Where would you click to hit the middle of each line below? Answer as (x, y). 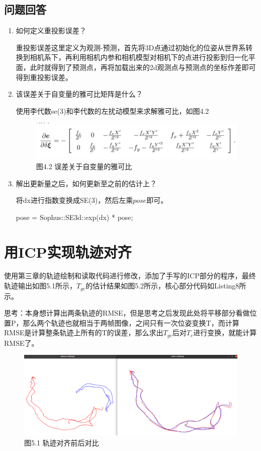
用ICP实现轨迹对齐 (68, 251)
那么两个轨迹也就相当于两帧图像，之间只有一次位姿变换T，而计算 (131, 322)
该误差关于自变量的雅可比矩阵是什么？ (79, 94)
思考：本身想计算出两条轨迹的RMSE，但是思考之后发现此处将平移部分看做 (127, 313)
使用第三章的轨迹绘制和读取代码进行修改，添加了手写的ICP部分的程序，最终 (130, 276)
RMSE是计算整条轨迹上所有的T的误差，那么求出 (84, 332)
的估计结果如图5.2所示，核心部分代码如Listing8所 (166, 286)
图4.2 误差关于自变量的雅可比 (84, 166)
